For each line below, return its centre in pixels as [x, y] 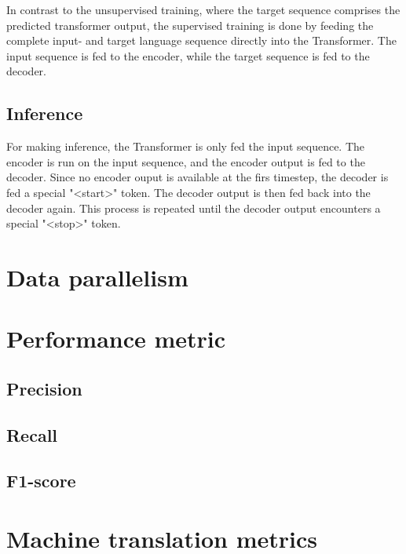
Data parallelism [97, 277]
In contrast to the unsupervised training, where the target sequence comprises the [203, 9]
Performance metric [116, 339]
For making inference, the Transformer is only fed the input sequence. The [186, 146]
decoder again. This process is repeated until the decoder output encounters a [194, 208]
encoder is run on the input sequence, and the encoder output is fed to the [186, 161]
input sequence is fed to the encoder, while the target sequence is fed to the [188, 55]
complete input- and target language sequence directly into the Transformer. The [201, 40]
